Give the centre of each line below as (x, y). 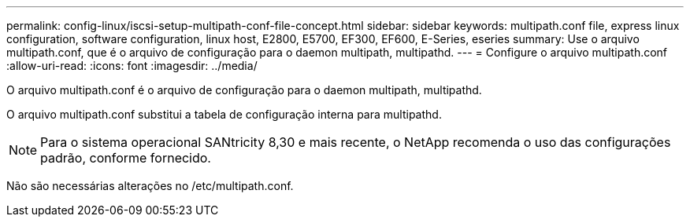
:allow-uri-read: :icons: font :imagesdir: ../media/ (132, 66)
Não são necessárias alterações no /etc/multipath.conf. (150, 186)
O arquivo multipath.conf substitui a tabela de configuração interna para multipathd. (224, 114)
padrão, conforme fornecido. (126, 158)
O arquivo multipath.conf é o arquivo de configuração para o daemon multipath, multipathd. (244, 90)
